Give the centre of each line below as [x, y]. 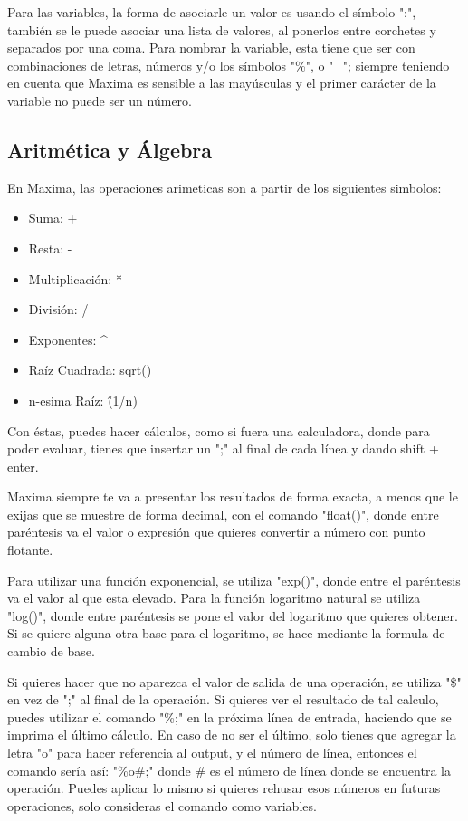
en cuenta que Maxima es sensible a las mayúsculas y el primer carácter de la [222, 83]
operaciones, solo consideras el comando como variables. [162, 805]
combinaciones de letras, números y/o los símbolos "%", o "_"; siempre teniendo [229, 65]
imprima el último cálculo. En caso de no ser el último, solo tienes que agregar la [232, 735]
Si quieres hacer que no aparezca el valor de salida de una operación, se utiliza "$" [234, 681]
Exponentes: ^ [68, 339]
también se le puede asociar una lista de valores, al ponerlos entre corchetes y [222, 29]
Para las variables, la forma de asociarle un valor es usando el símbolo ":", [212, 12]
